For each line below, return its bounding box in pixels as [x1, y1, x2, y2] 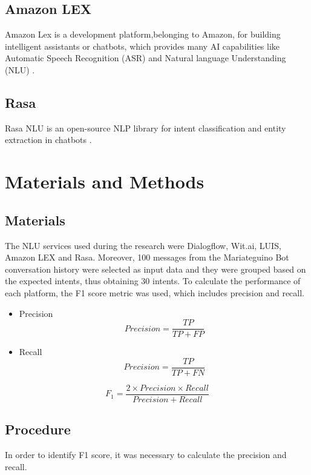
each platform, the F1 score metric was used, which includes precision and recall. [5, 286, 305, 299]
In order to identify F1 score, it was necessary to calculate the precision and [5, 448, 287, 461]
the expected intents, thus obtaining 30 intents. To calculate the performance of [5, 274, 301, 287]
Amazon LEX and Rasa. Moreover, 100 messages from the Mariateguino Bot [5, 251, 289, 264]
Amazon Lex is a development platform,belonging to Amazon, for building [5, 28, 281, 41]
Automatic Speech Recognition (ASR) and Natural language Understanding [5, 51, 286, 64]
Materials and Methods [5, 169, 205, 194]
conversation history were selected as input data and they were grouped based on [5, 262, 306, 275]
